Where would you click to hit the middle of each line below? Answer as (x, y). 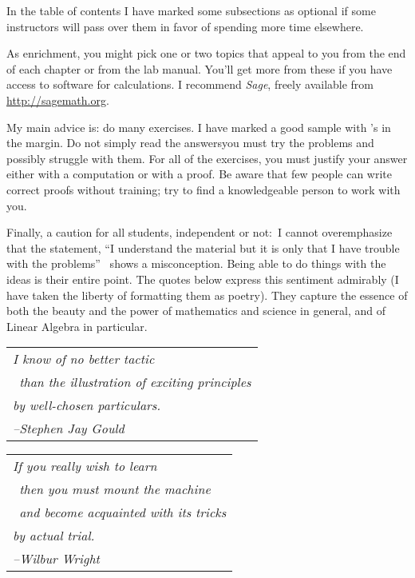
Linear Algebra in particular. (77, 326)
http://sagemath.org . (58, 100)
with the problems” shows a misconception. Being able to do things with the (196, 263)
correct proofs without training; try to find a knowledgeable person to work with (204, 189)
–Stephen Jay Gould (69, 429)
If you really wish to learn (85, 466)
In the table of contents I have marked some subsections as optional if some (191, 10)
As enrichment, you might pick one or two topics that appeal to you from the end (206, 53)
